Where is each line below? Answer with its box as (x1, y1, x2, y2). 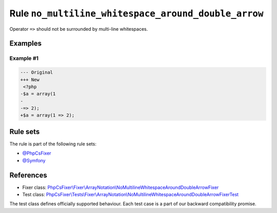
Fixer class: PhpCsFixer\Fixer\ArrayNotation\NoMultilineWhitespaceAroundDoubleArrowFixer (22, 184, 219, 190)
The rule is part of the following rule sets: (9, 141, 97, 147)
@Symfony (22, 157, 46, 163)
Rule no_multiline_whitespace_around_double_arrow (9, 8, 264, 19)
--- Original (20, 70, 53, 75)
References (9, 171, 47, 179)
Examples (9, 39, 42, 48)
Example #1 (9, 55, 38, 62)
